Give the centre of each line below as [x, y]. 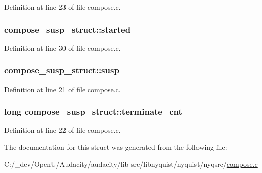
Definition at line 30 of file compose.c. [62, 48]
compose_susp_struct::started [68, 29]
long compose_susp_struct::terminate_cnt [93, 111]
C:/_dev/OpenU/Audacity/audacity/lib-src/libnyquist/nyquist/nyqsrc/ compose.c [131, 164]
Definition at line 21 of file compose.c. [62, 89]
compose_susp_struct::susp [62, 70]
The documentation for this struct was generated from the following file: [116, 147]
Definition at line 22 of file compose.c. [62, 130]
